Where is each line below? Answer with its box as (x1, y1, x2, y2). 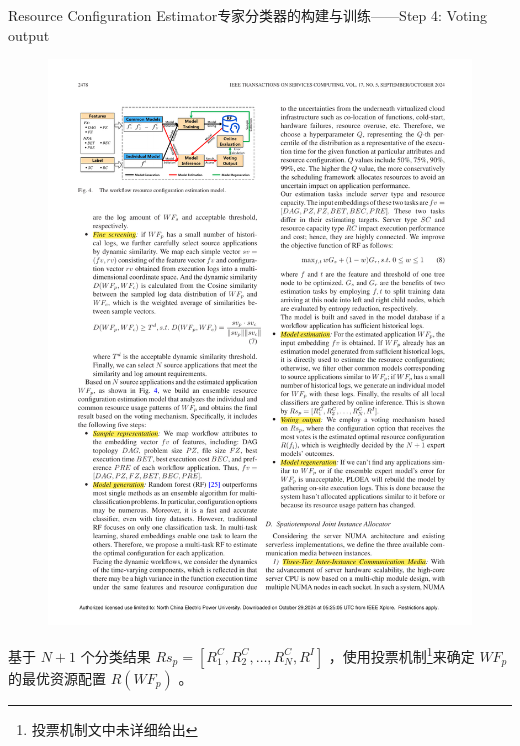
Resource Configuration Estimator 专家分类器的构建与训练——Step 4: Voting (8, 5, 488, 25)
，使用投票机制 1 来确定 (328, 643, 475, 666)
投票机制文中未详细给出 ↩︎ (31, 718, 198, 739)
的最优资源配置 (8, 667, 106, 688)
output (8, 24, 50, 45)
